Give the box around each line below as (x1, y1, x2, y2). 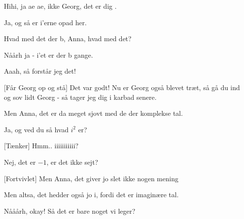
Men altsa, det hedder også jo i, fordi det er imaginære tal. (4, 189, 179, 200)
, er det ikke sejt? (46, 156, 98, 167)
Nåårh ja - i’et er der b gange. (4, 49, 93, 60)
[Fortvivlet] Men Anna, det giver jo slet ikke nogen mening (4, 173, 179, 183)
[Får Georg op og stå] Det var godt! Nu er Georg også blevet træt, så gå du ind (4, 82, 240, 92)
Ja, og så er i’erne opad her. (4, 17, 87, 27)
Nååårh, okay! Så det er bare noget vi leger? (4, 205, 135, 216)
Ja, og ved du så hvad (4, 124, 69, 134)
